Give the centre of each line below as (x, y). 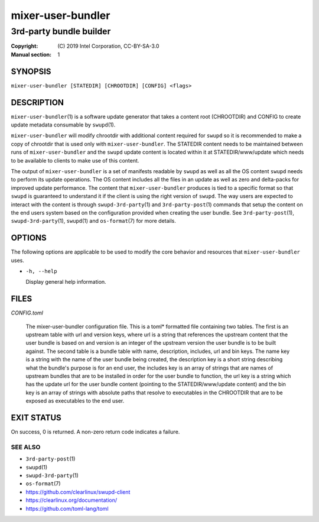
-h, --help (41, 271)
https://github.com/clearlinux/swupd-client (78, 492)
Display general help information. (66, 282)
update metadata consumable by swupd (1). (63, 125)
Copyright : (25, 46)
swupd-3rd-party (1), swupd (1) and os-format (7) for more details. (94, 221)
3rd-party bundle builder (61, 31)
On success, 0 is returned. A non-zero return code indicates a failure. (95, 432)
